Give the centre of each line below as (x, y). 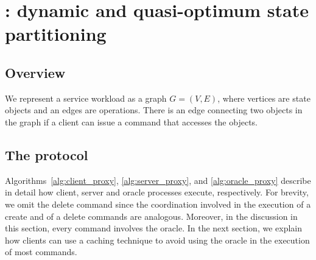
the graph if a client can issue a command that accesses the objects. (131, 121)
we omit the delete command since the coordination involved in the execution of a (158, 204)
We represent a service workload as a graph (86, 98)
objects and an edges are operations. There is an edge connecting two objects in (154, 110)
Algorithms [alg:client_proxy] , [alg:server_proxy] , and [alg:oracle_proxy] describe (158, 180)
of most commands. (41, 252)
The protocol (47, 154)
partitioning (56, 34)
